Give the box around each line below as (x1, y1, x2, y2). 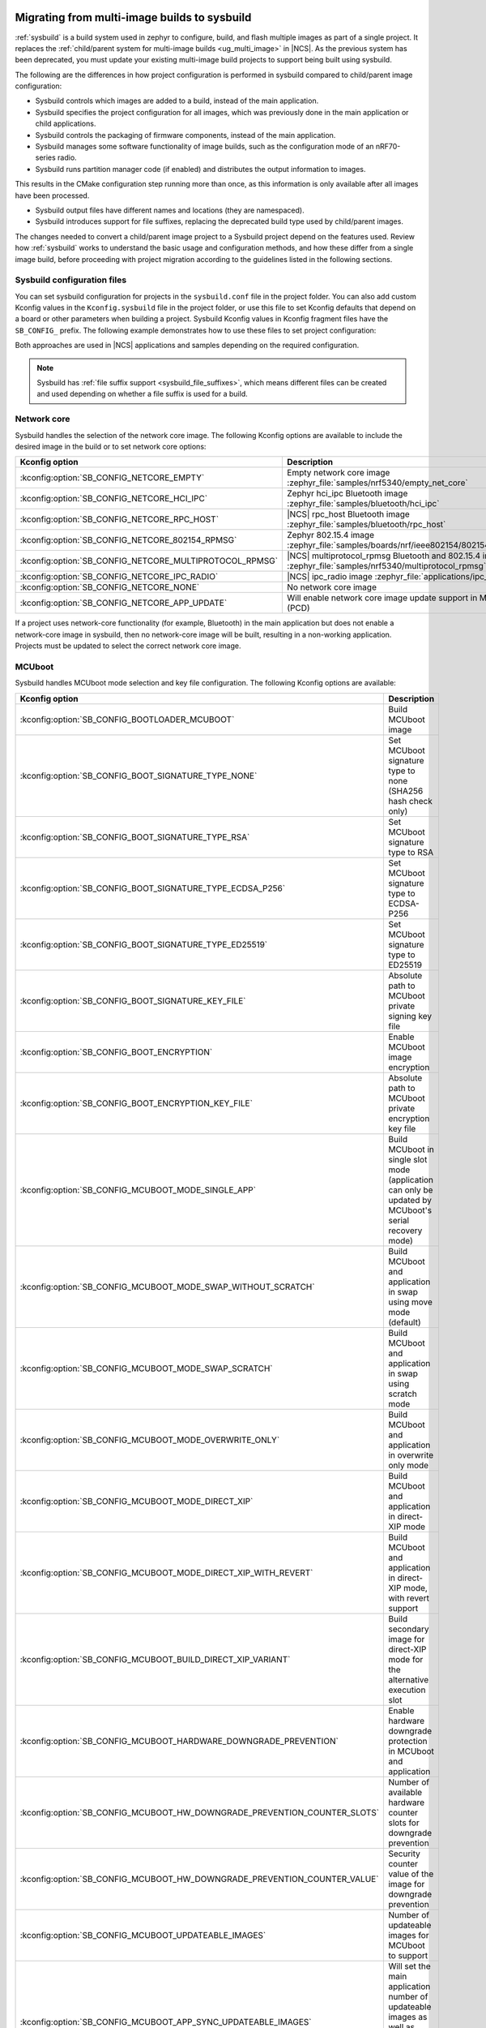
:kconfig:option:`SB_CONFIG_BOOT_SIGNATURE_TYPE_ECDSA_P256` (19, 883, 286, 894)
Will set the (388, 1960, 431, 1971)
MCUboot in (388, 1144, 435, 1155)
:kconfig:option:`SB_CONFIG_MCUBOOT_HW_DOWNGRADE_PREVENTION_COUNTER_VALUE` (19, 1873, 379, 1884)
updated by (388, 1194, 433, 1205)
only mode (388, 1459, 429, 1471)
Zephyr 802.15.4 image (287, 530, 374, 541)
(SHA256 (388, 785, 424, 797)
